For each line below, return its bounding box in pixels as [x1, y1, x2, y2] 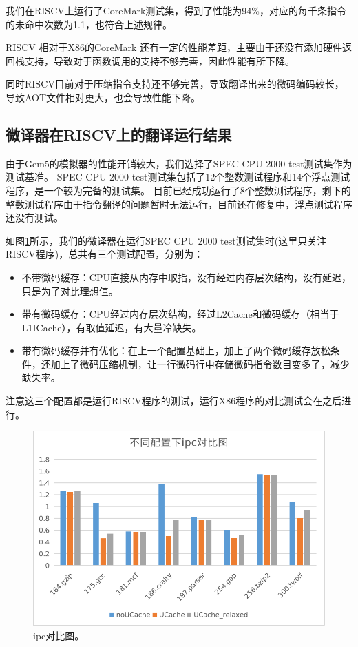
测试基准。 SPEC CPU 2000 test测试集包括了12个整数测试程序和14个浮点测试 [6, 170, 350, 184]
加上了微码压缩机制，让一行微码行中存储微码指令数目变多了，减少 [50, 356, 350, 371]
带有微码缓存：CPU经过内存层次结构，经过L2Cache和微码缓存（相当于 [21, 307, 339, 321]
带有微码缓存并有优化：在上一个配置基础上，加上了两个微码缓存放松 [21, 343, 330, 358]
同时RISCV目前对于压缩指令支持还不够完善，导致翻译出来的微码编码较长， [6, 76, 344, 91]
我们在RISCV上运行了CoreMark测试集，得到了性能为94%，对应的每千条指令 [6, 3, 346, 17]
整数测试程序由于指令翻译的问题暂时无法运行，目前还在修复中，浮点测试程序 [6, 196, 352, 211]
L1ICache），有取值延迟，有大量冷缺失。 [21, 320, 202, 334]
